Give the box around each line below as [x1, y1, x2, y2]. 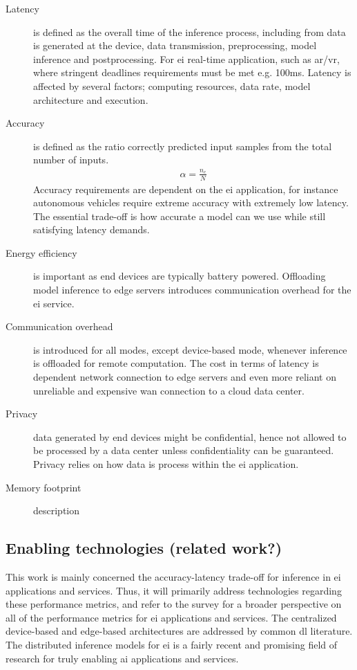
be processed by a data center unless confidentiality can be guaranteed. [33, 443, 334, 458]
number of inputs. [33, 152, 109, 167]
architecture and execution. [33, 92, 148, 107]
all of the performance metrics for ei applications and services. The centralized [6, 610, 337, 624]
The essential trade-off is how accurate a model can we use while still [33, 208, 326, 223]
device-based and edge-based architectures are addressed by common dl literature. [6, 624, 353, 638]
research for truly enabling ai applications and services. [6, 651, 239, 665]
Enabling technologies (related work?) [6, 537, 282, 559]
